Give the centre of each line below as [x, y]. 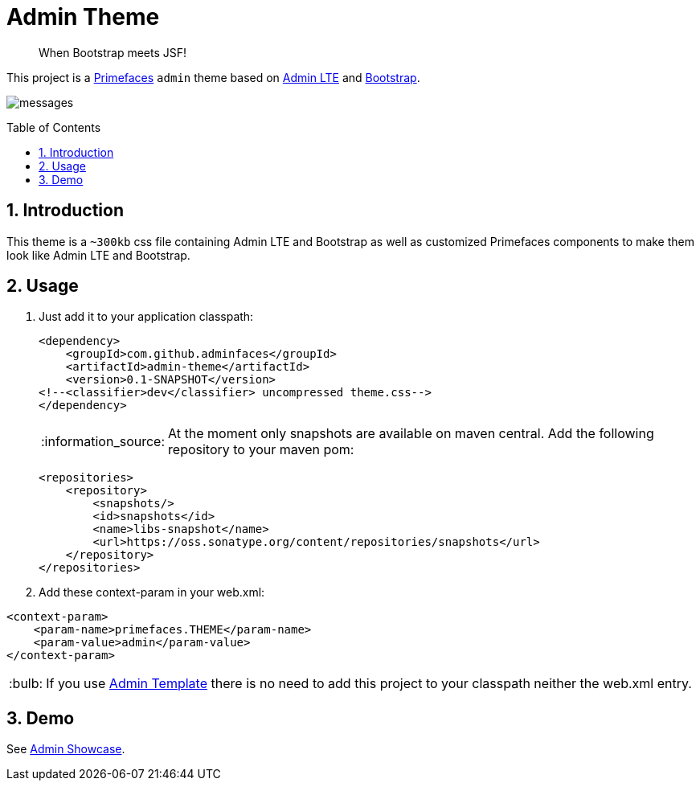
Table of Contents [54, 127]
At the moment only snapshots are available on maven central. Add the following [411, 434]
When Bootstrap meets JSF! [113, 52]
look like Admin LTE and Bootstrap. [98, 255]
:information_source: [103, 442]
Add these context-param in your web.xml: [152, 592]
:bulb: [26, 684]
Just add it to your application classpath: [146, 317]
